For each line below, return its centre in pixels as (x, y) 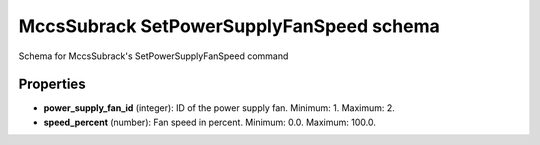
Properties (52, 84)
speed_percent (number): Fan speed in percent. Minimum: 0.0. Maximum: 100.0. (210, 122)
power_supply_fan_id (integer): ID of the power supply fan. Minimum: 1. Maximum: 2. (219, 108)
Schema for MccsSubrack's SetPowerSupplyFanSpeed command (153, 56)
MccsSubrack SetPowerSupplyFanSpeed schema (229, 26)
